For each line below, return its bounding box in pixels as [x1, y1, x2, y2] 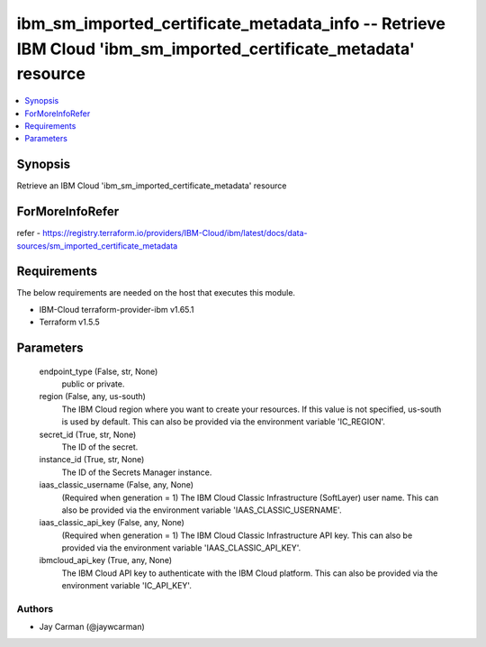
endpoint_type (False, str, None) [39, 366, 158, 377]
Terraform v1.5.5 [39, 316, 101, 328]
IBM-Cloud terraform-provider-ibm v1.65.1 [39, 304, 194, 314]
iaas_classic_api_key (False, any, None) [39, 517, 184, 528]
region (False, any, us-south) [39, 391, 146, 402]
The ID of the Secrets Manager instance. [61, 467, 212, 478]
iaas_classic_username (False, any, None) [39, 479, 193, 490]
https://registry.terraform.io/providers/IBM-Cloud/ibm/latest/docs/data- [41, 228, 308, 239]
